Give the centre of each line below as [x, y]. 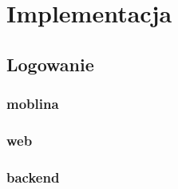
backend [33, 177]
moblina [33, 104]
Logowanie [50, 64]
